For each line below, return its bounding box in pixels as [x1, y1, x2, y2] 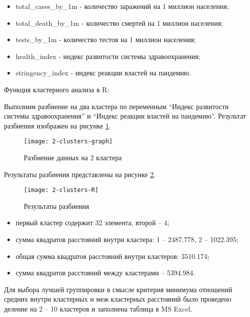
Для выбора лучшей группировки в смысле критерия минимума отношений [4, 284, 233, 294]
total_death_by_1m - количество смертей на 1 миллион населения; [15, 17, 223, 28]
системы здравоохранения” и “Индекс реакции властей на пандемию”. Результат [4, 111, 247, 121]
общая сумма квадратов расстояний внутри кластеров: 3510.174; [15, 251, 209, 261]
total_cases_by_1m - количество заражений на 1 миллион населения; [15, 1, 229, 11]
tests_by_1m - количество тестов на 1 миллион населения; [15, 34, 196, 45]
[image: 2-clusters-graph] [24, 138, 113, 145]
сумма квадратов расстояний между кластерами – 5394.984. [15, 267, 195, 278]
